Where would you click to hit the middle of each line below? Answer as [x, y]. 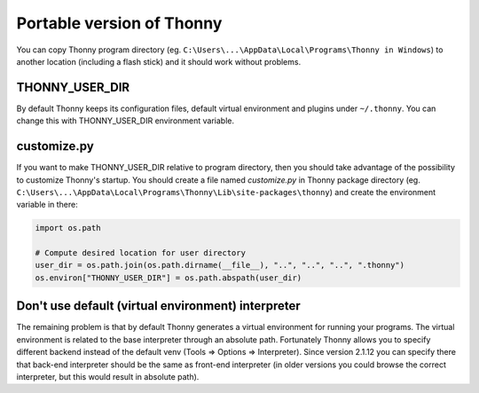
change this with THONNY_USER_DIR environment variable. [126, 121]
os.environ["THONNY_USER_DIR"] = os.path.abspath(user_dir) [169, 278]
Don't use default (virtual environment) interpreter [158, 306]
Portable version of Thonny [119, 23]
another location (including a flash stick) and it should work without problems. [159, 61]
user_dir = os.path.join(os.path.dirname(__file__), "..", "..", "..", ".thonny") [220, 265]
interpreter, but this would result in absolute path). [108, 376]
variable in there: [47, 205]
